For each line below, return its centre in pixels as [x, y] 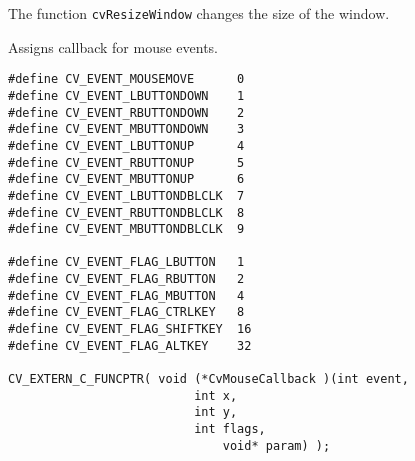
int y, [216, 412]
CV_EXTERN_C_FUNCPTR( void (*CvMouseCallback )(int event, [208, 379]
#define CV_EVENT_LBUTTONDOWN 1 [126, 95]
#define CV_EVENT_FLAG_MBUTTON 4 [126, 295]
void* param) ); [276, 445]
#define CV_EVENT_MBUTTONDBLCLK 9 [126, 229]
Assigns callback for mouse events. [113, 46]
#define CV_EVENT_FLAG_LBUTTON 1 [126, 262]
